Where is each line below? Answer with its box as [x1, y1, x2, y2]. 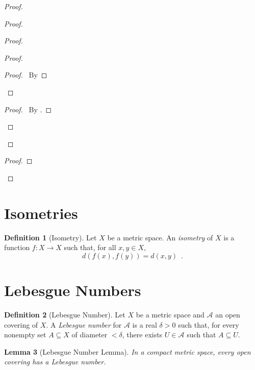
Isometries [4, 202, 78, 223]
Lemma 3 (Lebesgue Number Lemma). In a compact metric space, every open [4, 346, 251, 357]
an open [215, 309, 240, 319]
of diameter [71, 329, 108, 340]
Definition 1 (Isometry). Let [4, 232, 97, 242]
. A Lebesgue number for [46, 319, 122, 330]
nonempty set [4, 329, 46, 340]
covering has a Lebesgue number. [4, 356, 106, 367]
